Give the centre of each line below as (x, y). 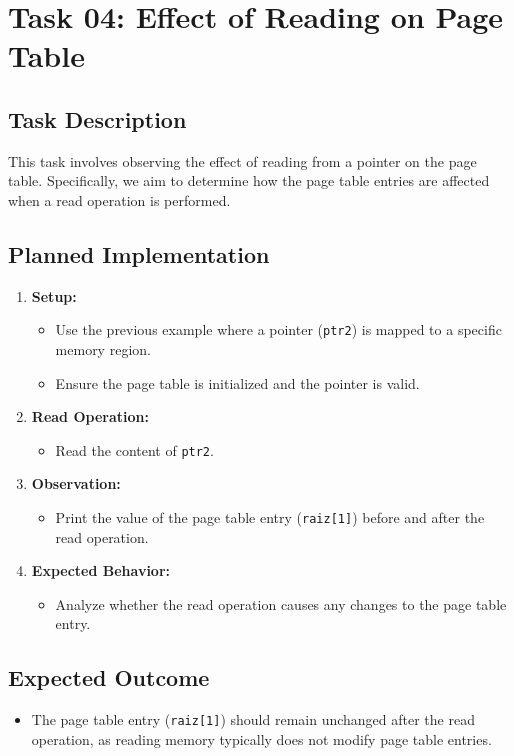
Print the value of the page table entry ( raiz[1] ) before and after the (270, 517)
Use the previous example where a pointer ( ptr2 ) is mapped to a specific (278, 329)
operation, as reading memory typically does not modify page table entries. (261, 738)
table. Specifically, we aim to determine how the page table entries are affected (249, 180)
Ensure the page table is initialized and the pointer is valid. (237, 382)
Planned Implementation (139, 253)
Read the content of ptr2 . (134, 449)
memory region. (103, 349)
